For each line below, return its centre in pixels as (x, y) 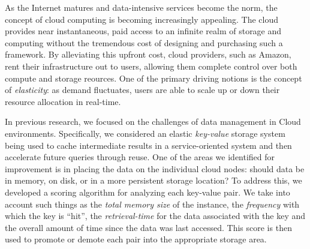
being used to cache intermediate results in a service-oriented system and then (148, 145)
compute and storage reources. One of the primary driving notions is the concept (154, 78)
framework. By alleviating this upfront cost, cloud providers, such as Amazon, (148, 54)
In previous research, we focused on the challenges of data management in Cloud (153, 121)
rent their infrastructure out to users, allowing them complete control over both (151, 66)
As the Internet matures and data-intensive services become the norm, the (141, 7)
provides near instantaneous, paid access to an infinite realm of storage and (143, 31)
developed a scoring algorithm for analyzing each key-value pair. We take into (148, 192)
